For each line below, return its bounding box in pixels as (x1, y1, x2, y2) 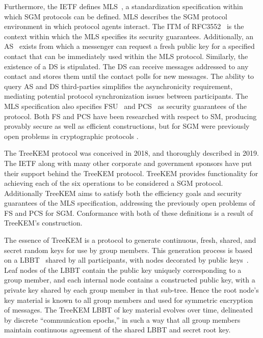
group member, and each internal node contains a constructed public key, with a (4, 274, 255, 285)
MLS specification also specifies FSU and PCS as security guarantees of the (4, 100, 247, 111)
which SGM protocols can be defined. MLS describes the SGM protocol (4, 11, 227, 21)
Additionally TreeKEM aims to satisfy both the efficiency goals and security (4, 187, 242, 198)
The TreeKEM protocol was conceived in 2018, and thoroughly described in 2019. (4, 148, 259, 158)
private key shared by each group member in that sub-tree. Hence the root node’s (4, 285, 259, 295)
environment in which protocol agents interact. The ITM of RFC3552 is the (4, 21, 244, 32)
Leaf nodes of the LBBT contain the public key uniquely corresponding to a (4, 264, 242, 275)
